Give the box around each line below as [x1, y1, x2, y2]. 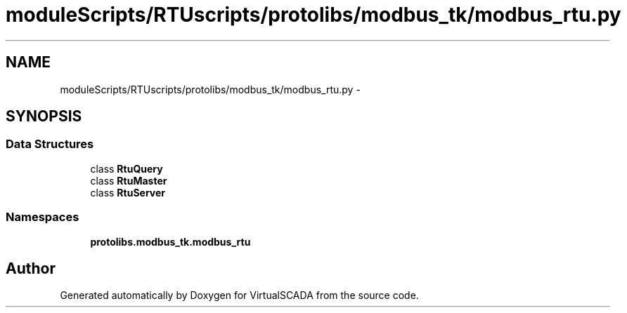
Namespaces [6, 210, 79, 225]
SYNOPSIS [6, 107, 82, 126]
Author [6, 259, 56, 277]
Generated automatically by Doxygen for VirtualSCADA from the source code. [60, 289, 419, 302]
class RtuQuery [90, 162, 163, 175]
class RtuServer [90, 186, 166, 199]
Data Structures [6, 137, 94, 152]
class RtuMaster [90, 174, 167, 187]
